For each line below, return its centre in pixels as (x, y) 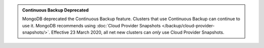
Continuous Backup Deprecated (55, 10)
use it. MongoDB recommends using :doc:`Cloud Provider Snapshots (91, 25)
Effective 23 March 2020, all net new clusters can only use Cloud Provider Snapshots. (138, 32)
